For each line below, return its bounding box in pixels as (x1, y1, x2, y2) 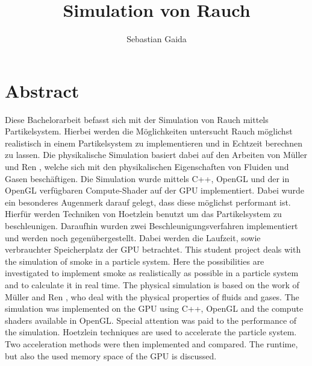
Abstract (5, 78, 80, 103)
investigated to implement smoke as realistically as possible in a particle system (5, 267, 299, 279)
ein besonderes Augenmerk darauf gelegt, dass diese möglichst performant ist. (5, 195, 291, 208)
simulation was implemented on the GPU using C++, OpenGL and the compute (5, 302, 304, 315)
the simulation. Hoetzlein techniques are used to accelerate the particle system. (5, 326, 297, 338)
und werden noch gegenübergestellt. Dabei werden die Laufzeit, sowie (5, 231, 261, 244)
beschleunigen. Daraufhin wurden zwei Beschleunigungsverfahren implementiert (5, 219, 298, 232)
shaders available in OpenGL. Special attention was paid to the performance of (5, 314, 297, 326)
